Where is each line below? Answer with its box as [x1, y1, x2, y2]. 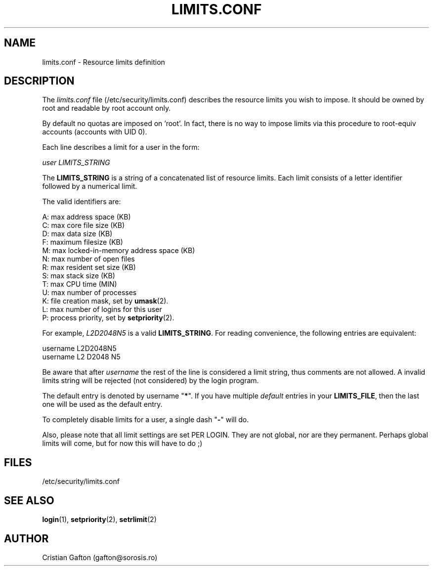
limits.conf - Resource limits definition [42, 57, 165, 66]
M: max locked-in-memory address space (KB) [42, 246, 195, 255]
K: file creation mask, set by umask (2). [42, 297, 169, 306]
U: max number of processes [42, 288, 137, 297]
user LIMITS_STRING [42, 158, 110, 167]
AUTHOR [4, 532, 49, 545]
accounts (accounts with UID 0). [42, 128, 147, 136]
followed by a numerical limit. [42, 182, 137, 191]
